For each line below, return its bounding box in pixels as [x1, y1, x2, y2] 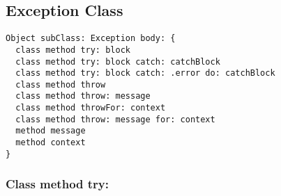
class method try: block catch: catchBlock [15, 56, 220, 67]
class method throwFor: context [15, 103, 166, 113]
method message [15, 126, 86, 136]
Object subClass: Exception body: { [6, 33, 176, 44]
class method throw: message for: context [15, 114, 215, 124]
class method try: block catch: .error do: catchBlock [15, 68, 275, 79]
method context [15, 138, 86, 148]
